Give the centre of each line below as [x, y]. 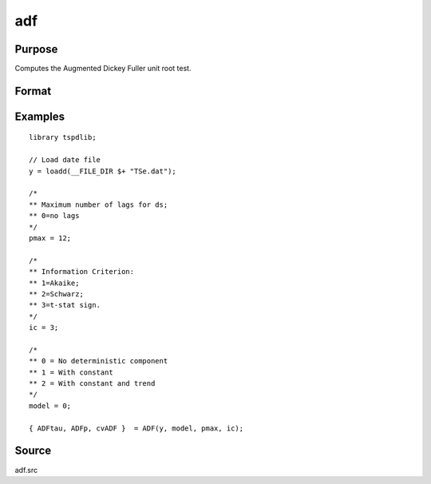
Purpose [36, 49]
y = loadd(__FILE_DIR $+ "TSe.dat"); [103, 171]
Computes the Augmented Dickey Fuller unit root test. [103, 69]
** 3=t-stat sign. [65, 305]
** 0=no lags [54, 216]
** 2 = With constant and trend [92, 384]
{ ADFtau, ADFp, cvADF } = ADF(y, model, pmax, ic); [136, 428]
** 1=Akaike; [54, 283]
